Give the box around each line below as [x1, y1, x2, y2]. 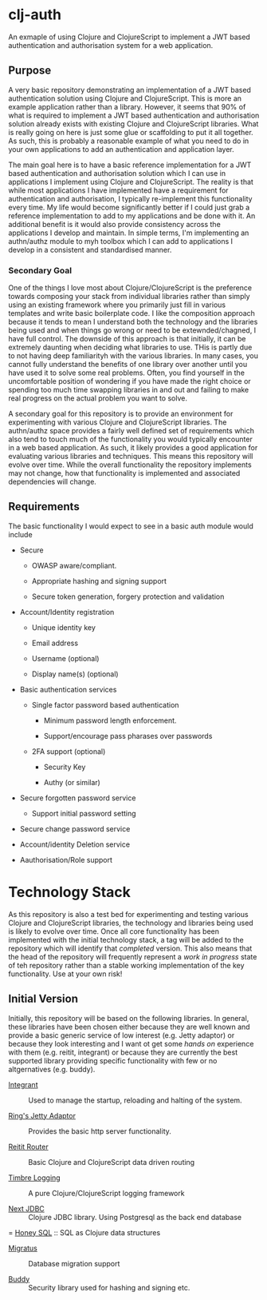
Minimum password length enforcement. [43, 716, 177, 725]
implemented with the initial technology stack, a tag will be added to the [8, 935, 245, 944]
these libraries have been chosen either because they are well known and [8, 1022, 250, 1031]
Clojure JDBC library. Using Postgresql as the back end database [28, 1212, 241, 1222]
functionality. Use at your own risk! [8, 969, 123, 979]
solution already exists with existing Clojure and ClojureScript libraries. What [8, 118, 259, 129]
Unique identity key [31, 622, 96, 632]
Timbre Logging [8, 1173, 61, 1182]
